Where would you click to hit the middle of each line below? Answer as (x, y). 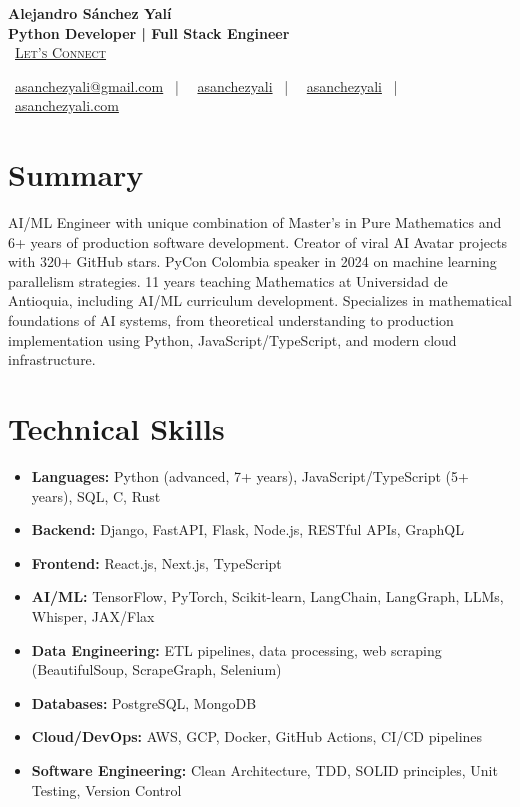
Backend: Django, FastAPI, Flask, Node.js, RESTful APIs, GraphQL (247, 529)
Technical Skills (116, 428)
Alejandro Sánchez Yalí (90, 13)
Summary (76, 174)
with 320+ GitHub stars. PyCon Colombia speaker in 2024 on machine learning (252, 261)
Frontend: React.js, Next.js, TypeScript (156, 562)
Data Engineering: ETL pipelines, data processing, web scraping (236, 649)
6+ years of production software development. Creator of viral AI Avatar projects (258, 241)
